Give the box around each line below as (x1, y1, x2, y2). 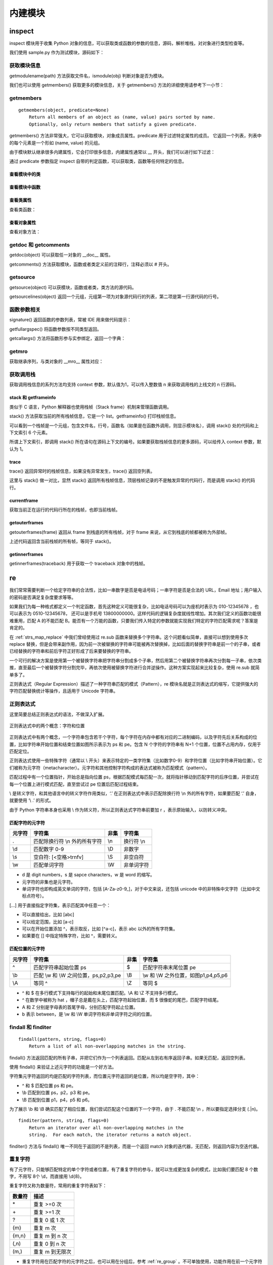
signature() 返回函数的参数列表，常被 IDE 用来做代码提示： (9, 317, 131, 323)
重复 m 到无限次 (33, 1248, 72, 1255)
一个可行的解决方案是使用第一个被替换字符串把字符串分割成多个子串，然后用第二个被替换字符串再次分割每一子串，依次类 (9, 657, 262, 663)
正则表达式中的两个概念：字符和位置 (9, 723, 85, 729)
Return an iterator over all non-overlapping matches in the (28, 1125, 184, 1130)
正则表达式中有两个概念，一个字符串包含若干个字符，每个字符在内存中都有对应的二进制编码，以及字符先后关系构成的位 (9, 734, 257, 740)
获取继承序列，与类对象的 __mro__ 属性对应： (9, 358, 104, 364)
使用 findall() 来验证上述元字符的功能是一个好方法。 (9, 1064, 117, 1070)
